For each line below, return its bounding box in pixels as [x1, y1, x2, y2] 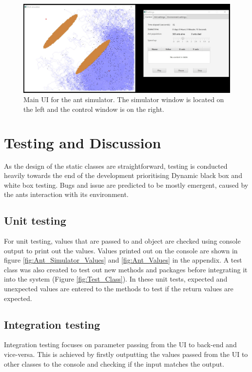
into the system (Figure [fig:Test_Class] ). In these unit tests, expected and [4, 274, 228, 284]
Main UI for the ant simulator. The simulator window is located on [23, 94, 224, 105]
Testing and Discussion [4, 132, 161, 152]
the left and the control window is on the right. [23, 104, 164, 114]
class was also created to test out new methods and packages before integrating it [4, 264, 248, 274]
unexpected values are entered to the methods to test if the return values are [4, 283, 233, 294]
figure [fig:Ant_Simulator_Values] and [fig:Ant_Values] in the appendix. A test [4, 255, 242, 265]
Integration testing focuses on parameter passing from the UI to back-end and [4, 339, 237, 350]
